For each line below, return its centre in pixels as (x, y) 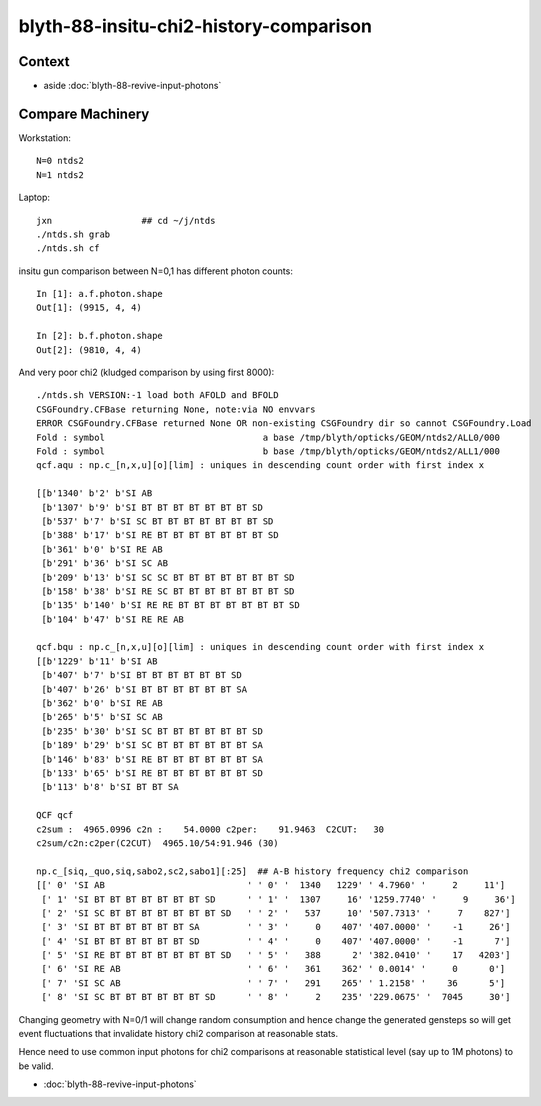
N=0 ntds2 (60, 161)
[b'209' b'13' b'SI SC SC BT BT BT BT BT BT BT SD (168, 577)
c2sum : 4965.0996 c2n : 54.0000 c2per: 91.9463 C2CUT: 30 (210, 829)
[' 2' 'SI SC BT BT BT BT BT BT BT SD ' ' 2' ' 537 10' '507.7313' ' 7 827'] (276, 913)
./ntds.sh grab (73, 234)
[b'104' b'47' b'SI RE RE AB (113, 619)
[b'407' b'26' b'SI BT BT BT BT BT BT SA (144, 689)
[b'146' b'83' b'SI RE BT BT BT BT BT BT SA (152, 759)
